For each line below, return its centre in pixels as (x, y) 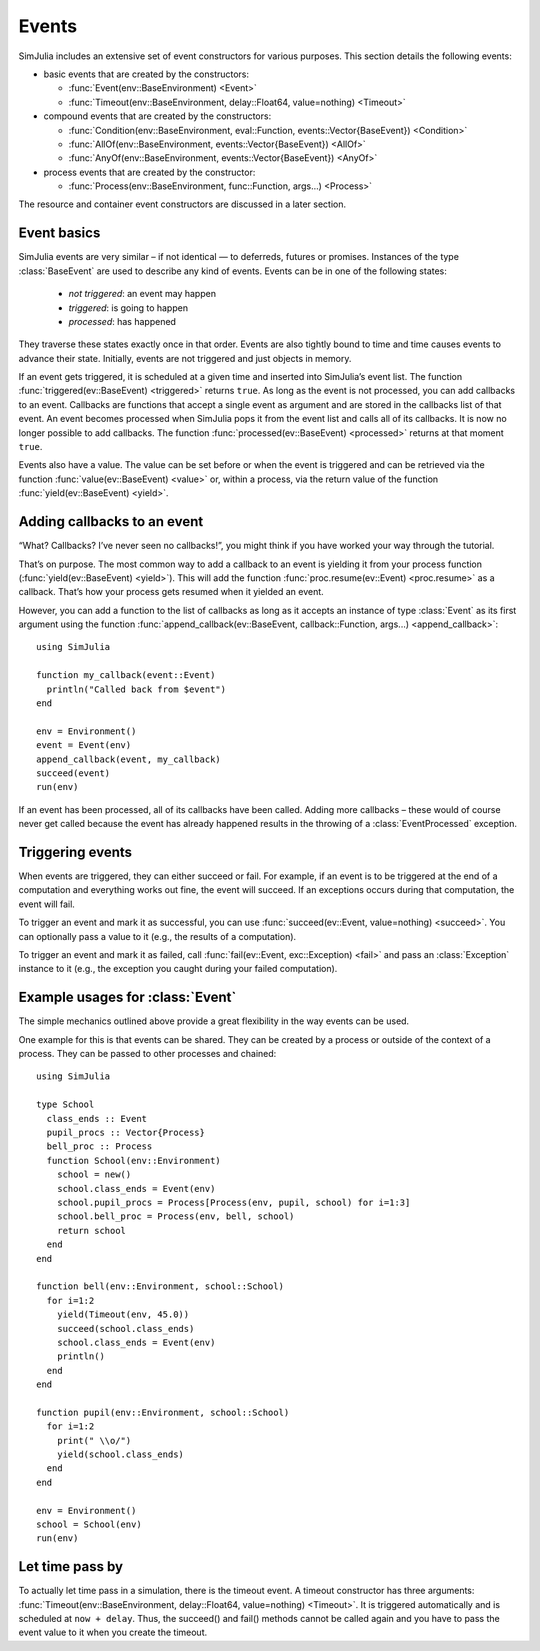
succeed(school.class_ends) (125, 1328)
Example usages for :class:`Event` (127, 997)
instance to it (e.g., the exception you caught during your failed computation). (178, 969)
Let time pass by (71, 1566)
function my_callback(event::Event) (126, 675)
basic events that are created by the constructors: (146, 74)
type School (65, 1104)
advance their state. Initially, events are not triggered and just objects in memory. (185, 358)
